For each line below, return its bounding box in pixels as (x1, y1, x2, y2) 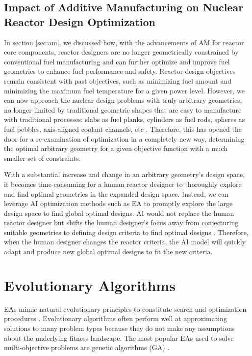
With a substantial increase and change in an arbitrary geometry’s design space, (4, 169, 245, 179)
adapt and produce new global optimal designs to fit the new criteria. (4, 246, 213, 257)
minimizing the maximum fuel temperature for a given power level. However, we (4, 85, 245, 95)
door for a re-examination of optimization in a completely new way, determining (4, 133, 245, 144)
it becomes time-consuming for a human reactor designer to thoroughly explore (4, 178, 242, 189)
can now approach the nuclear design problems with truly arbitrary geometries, (4, 95, 242, 105)
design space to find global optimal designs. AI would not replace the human (4, 208, 234, 218)
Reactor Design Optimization (4, 14, 155, 29)
